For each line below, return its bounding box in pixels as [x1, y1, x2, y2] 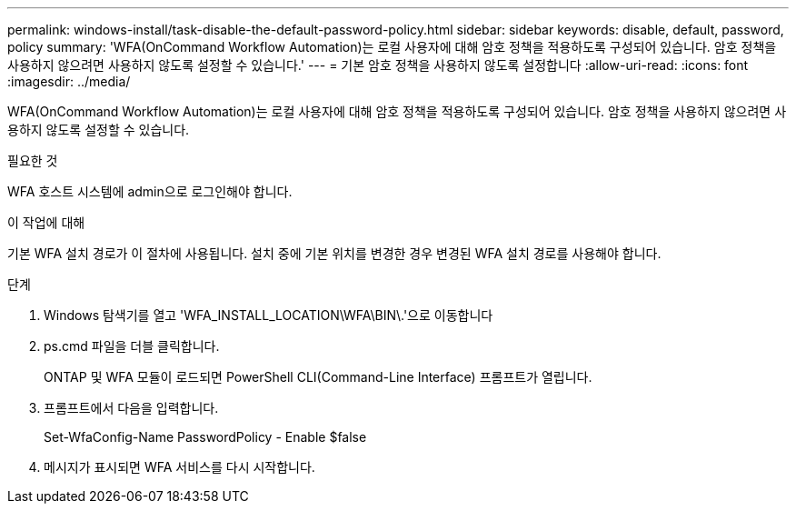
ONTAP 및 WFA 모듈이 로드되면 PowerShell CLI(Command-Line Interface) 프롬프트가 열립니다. [44, 369, 592, 385]
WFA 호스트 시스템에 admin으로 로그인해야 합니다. [7, 184, 293, 199]
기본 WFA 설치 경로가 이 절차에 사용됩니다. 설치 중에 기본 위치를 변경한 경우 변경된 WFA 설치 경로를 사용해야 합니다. [7, 245, 662, 261]
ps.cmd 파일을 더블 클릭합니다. [44, 338, 220, 354]
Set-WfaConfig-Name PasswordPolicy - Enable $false [44, 429, 367, 445]
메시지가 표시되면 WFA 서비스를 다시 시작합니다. [44, 459, 315, 475]
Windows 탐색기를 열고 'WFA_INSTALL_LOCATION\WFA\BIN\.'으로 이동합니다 [44, 307, 493, 323]
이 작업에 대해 [7, 215, 85, 230]
